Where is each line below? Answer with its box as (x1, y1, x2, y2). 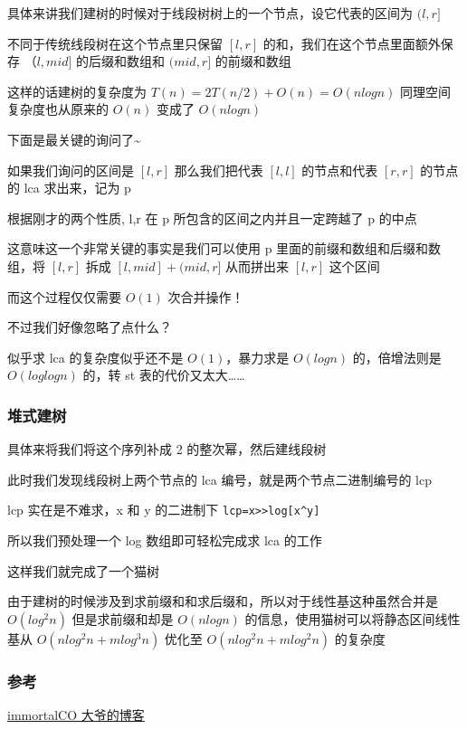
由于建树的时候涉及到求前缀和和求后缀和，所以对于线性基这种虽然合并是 (7, 592, 438, 611)
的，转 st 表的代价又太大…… (82, 365, 245, 384)
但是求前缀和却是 (71, 609, 174, 628)
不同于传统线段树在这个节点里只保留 (7, 33, 223, 52)
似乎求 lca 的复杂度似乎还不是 (7, 347, 184, 366)
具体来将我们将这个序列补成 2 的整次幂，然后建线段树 (7, 440, 327, 459)
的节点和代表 (301, 160, 378, 179)
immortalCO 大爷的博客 (7, 705, 145, 724)
